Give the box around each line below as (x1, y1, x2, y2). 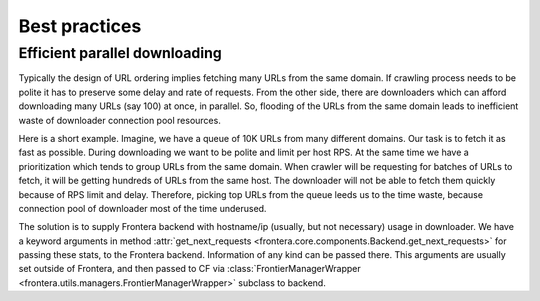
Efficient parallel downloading (18, 44, 222, 62)
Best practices (18, 15, 142, 37)
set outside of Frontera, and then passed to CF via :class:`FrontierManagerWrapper (18, 263, 362, 275)
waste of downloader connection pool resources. (18, 114, 222, 126)
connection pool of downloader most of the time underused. (18, 202, 267, 214)
